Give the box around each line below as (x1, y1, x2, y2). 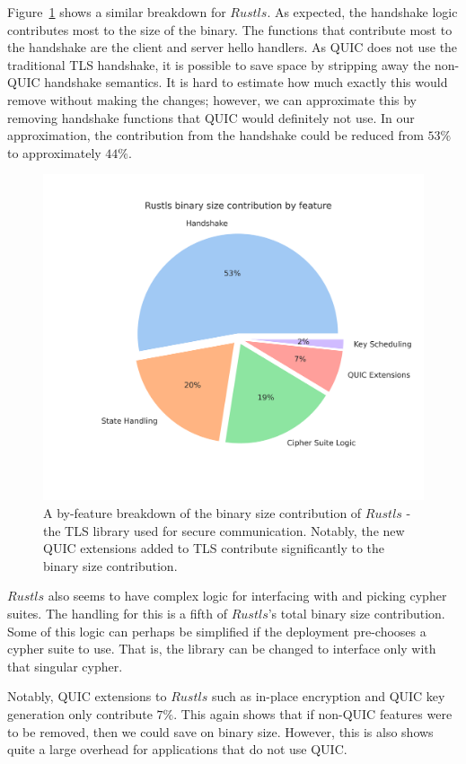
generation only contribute (7, 705, 153, 723)
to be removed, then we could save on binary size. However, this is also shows (7, 722, 434, 741)
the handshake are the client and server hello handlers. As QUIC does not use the (7, 38, 458, 57)
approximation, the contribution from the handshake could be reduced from (7, 126, 424, 145)
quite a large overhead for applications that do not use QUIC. (7, 740, 347, 759)
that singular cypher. (7, 656, 123, 675)
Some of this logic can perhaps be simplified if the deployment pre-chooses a (7, 621, 426, 640)
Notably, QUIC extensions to (7, 687, 167, 706)
